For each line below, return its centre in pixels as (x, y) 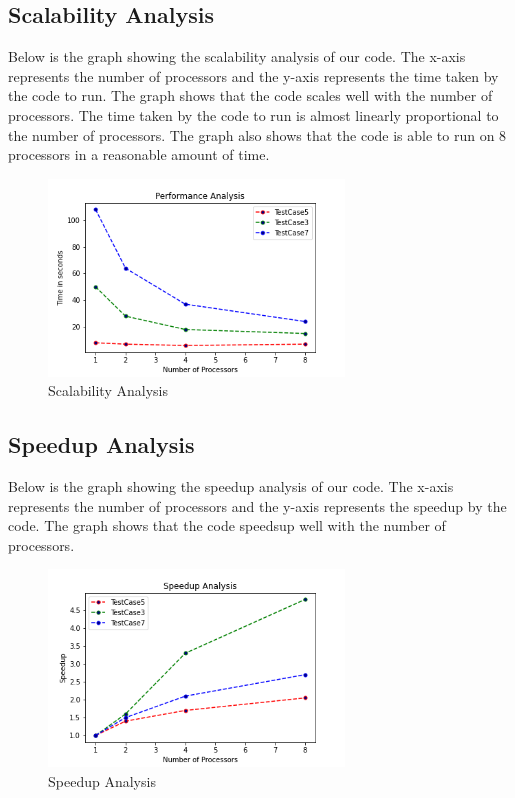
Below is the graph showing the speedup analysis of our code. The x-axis (231, 486)
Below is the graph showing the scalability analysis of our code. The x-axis (237, 56)
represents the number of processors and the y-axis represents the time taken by (253, 75)
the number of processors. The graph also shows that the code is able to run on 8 (257, 134)
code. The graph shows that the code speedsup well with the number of (227, 525)
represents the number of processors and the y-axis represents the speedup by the (257, 505)
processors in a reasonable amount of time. (139, 154)
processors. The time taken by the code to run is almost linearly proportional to (253, 114)
